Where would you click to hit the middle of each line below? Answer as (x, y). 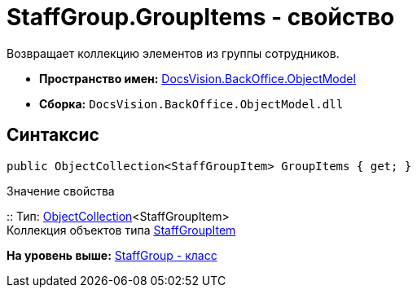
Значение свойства (61, 191)
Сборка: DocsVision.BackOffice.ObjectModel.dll (191, 103)
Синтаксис (53, 135)
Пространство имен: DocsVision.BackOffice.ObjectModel (198, 78)
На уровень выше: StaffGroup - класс (112, 255)
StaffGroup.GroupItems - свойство (201, 17)
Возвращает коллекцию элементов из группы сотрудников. (173, 53)
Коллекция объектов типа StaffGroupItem (121, 230)
